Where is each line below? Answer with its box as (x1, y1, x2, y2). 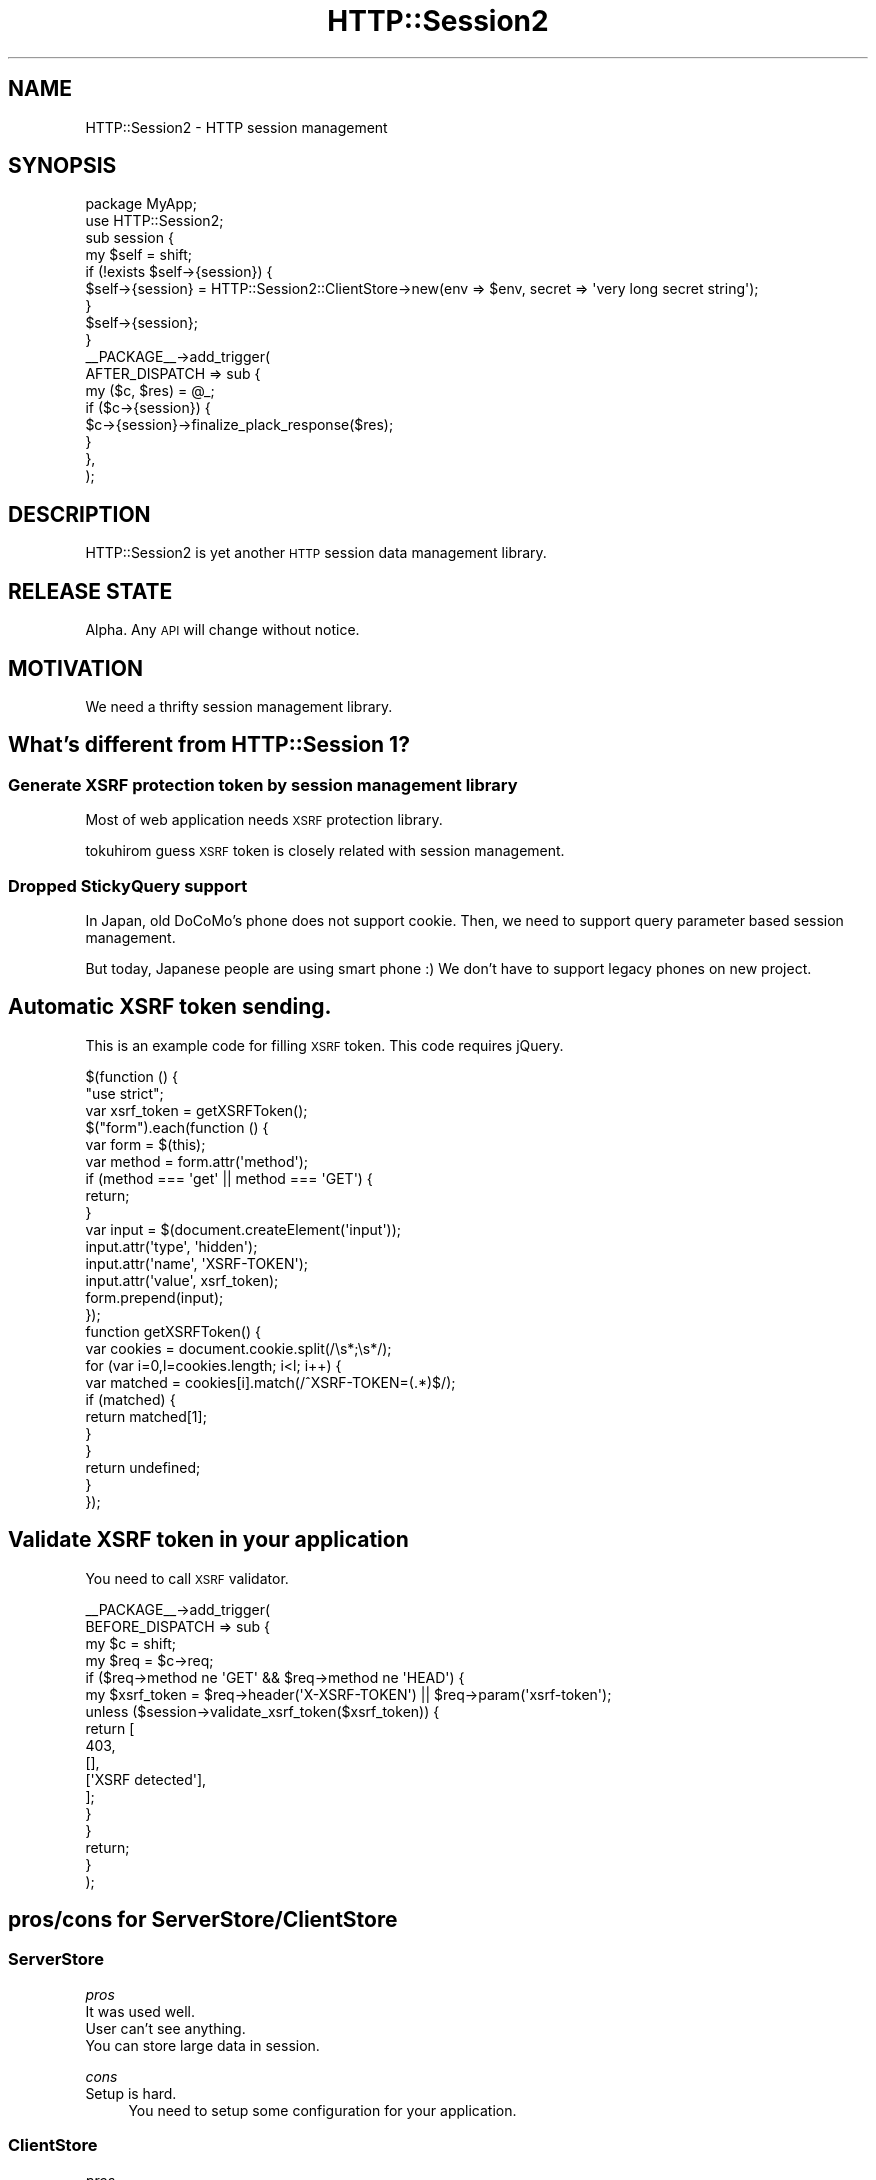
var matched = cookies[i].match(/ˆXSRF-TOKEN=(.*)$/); (85, 1373, 456, 1391)
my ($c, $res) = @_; (85, 382, 215, 400)
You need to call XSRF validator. (85, 1569, 289, 1587)
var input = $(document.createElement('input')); (85, 1220, 402, 1238)
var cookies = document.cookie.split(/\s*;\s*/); (85, 1339, 392, 1357)
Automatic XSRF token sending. (8, 994, 332, 1020)
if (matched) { (85, 1390, 176, 1408)
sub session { (85, 229, 174, 247)
